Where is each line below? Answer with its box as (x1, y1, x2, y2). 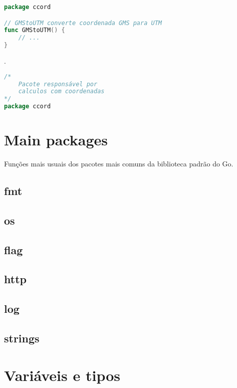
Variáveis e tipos (4, 364, 121, 385)
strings (4, 330, 40, 346)
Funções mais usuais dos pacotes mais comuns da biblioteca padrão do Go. (4, 158, 233, 169)
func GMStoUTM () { (4, 27, 65, 34)
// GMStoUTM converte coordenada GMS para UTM (4, 19, 162, 27)
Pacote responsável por (18, 80, 98, 88)
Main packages (4, 129, 108, 150)
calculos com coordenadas (18, 88, 105, 95)
